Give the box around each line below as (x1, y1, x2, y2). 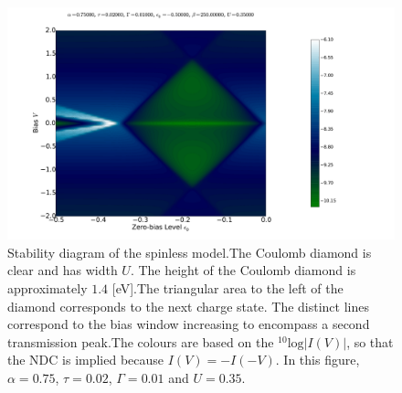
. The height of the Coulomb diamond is (130, 260, 356, 280)
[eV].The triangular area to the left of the (111, 279, 344, 298)
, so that (346, 332, 394, 351)
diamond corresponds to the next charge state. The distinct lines (7, 296, 369, 315)
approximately (7, 279, 88, 298)
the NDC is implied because (7, 350, 164, 369)
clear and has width (7, 260, 118, 280)
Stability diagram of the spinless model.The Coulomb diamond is (7, 242, 372, 261)
